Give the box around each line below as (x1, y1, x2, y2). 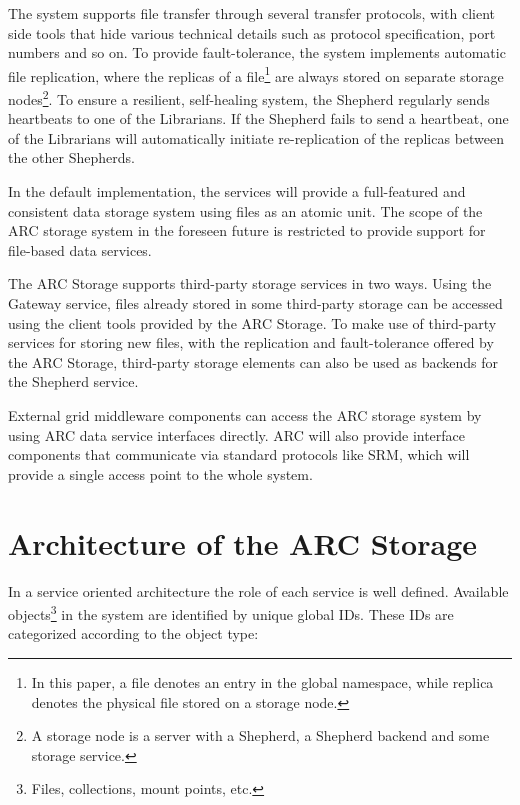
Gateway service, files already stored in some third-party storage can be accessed (8, 293, 503, 314)
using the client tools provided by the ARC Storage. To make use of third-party (8, 312, 497, 333)
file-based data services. (8, 239, 152, 260)
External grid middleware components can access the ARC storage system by (8, 405, 482, 425)
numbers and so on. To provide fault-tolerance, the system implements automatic (8, 42, 506, 63)
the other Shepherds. (8, 147, 135, 168)
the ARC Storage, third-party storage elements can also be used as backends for (8, 351, 499, 372)
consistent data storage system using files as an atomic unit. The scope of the (8, 200, 483, 221)
